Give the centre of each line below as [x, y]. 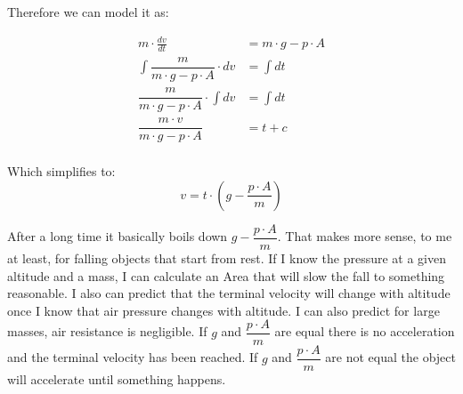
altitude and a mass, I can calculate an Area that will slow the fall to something [226, 275]
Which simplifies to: [61, 171]
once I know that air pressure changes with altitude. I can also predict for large [223, 310]
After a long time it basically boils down [118, 236]
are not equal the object [390, 357]
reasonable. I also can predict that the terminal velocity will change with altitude [229, 293]
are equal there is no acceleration [365, 331]
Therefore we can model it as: [88, 12]
